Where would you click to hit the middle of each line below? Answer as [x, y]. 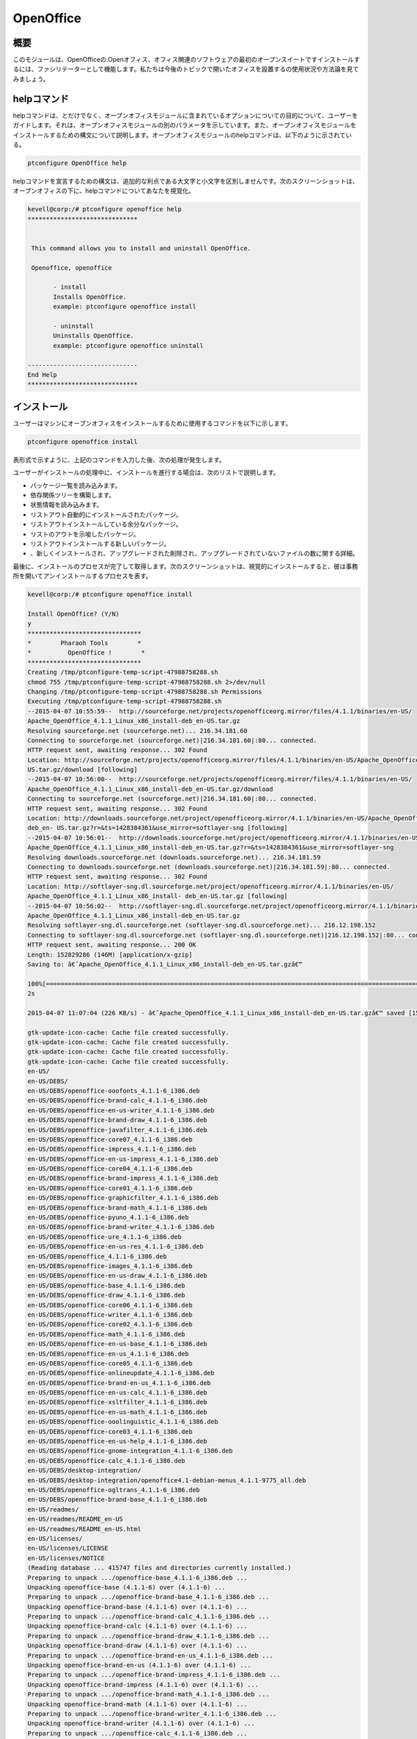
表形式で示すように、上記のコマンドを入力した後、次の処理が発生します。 [119, 460]
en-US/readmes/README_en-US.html [84, 1529]
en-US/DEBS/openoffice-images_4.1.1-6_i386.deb [110, 1266]
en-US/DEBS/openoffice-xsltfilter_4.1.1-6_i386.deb [117, 1402]
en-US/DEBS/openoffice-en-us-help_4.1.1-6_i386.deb [117, 1441]
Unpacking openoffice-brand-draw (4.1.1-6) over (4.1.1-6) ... [138, 1646]
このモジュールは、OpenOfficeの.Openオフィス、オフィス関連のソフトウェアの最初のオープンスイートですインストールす [187, 60]
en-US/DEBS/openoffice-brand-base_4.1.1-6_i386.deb [117, 1500]
